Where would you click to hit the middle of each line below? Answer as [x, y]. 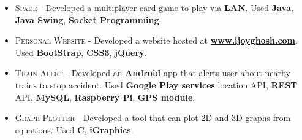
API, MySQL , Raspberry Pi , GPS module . [105, 97]
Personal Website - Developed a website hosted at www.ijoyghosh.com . [156, 40]
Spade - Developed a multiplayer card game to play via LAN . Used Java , [154, 7]
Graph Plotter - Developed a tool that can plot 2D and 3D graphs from [153, 118]
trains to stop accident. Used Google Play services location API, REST [156, 84]
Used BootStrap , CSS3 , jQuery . [81, 52]
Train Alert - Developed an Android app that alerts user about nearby [153, 73]
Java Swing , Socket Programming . [88, 19]
